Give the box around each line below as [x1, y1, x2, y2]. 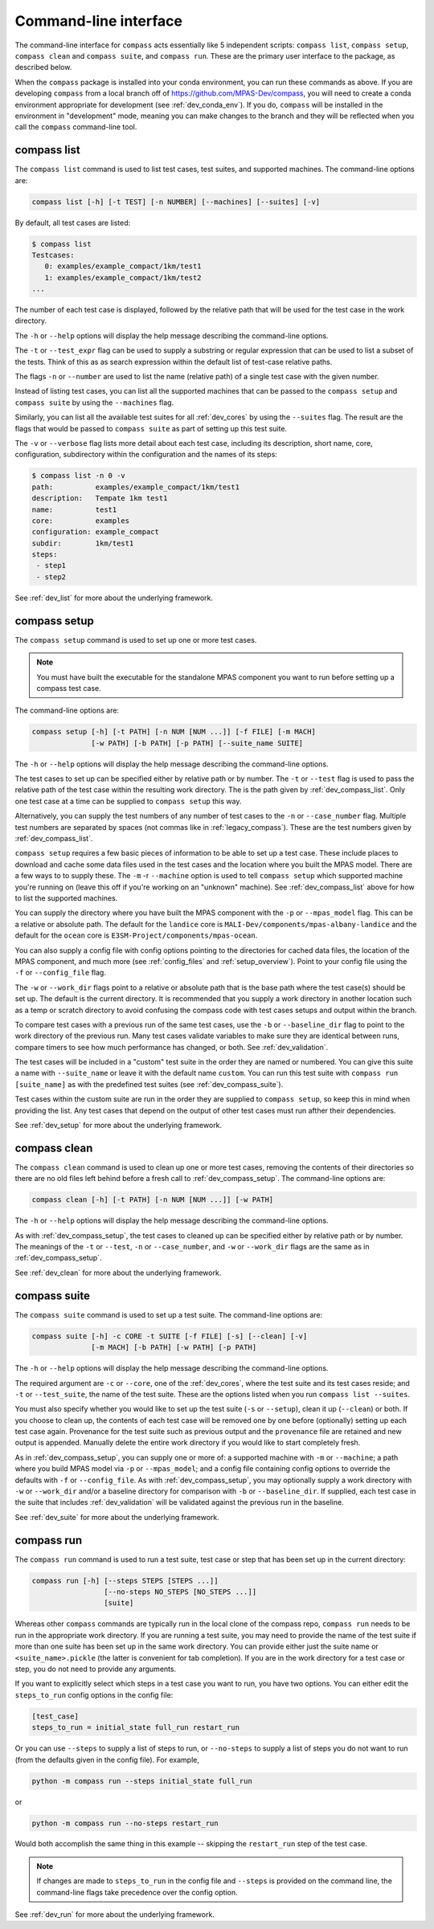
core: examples [31, 516, 130, 525]
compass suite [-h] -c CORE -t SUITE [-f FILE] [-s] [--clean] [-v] [31, 1331, 308, 1341]
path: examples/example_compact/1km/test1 [31, 482, 240, 492]
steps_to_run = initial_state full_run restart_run [31, 1723, 240, 1732]
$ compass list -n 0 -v [31, 471, 126, 480]
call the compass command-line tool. [14, 122, 137, 132]
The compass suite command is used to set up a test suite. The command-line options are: [14, 1310, 323, 1319]
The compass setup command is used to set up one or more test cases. [14, 635, 257, 644]
